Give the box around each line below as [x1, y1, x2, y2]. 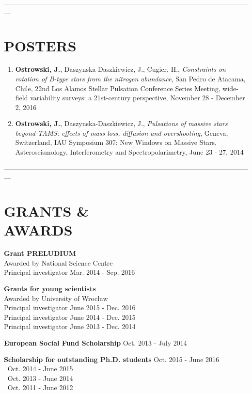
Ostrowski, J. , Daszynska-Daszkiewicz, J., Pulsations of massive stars [15, 118, 228, 128]
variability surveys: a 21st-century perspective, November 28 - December [30, 93, 245, 103]
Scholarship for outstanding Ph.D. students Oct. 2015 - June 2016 [4, 354, 220, 364]
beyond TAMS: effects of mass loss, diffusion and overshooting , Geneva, [15, 127, 228, 138]
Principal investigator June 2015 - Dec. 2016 [4, 302, 136, 313]
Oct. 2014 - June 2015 [7, 363, 73, 374]
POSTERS [4, 36, 77, 56]
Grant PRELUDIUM [4, 248, 77, 258]
